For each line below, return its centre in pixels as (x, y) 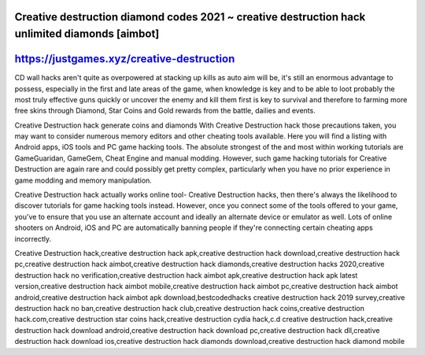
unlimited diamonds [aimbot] (87, 34)
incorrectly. (33, 239)
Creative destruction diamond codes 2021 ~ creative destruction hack (190, 17)
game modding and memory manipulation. (83, 180)
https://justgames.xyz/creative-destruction (125, 59)
